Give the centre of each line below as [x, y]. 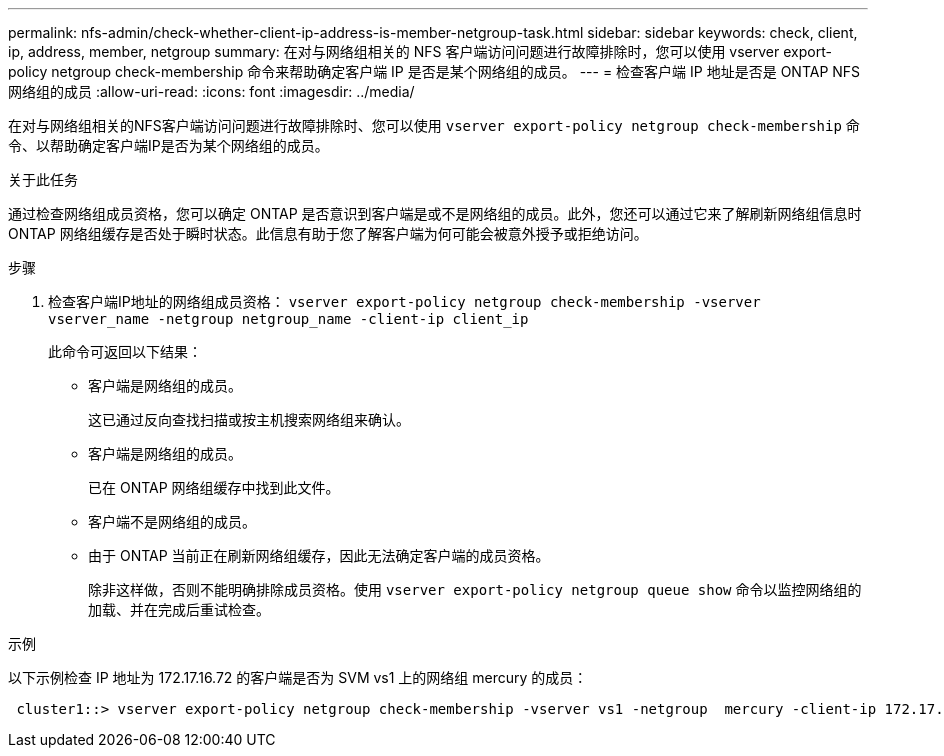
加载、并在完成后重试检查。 [179, 609]
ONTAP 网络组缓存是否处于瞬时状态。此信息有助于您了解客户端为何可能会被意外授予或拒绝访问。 [328, 233]
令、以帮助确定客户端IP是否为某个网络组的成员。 [168, 145]
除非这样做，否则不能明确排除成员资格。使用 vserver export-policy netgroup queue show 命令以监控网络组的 [475, 589]
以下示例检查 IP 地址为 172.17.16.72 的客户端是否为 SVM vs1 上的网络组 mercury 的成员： [298, 677]
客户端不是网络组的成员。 [172, 521]
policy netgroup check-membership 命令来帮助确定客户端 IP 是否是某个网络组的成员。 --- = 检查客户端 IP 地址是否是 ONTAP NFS [434, 71]
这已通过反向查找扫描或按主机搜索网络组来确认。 [249, 419]
